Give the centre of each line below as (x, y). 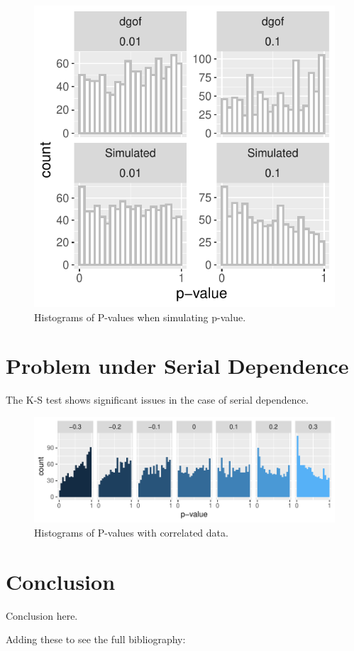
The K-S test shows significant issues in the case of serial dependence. (157, 400)
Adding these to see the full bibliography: (96, 639)
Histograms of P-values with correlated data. (131, 532)
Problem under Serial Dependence (177, 366)
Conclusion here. (42, 615)
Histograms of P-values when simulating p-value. (140, 317)
